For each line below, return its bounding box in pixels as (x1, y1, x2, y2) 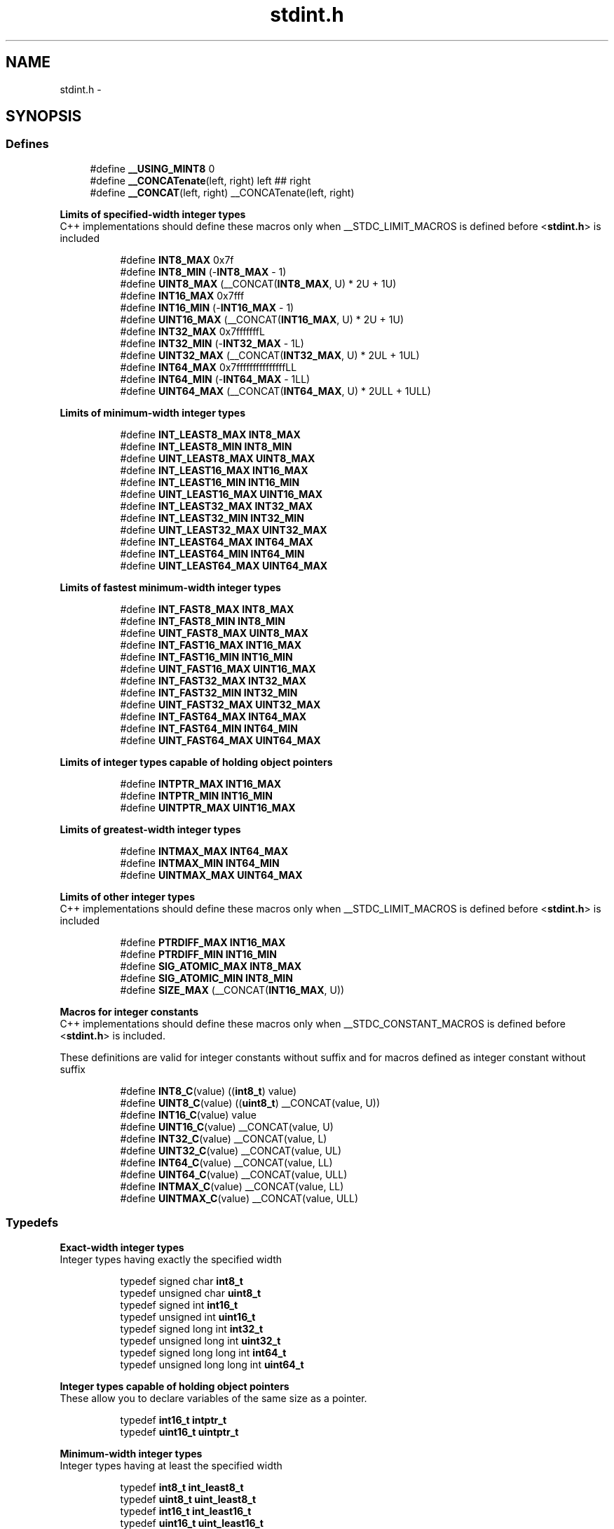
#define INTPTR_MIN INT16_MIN (120, 789, 273, 802)
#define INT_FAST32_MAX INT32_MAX (120, 674, 306, 687)
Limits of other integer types (60, 890, 196, 903)
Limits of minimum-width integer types (60, 406, 246, 419)
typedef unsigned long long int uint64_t (120, 1358, 304, 1370)
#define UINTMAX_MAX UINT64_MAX (120, 868, 303, 881)
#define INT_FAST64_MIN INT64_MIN (120, 722, 298, 734)
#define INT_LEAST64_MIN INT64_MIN (120, 547, 305, 560)
